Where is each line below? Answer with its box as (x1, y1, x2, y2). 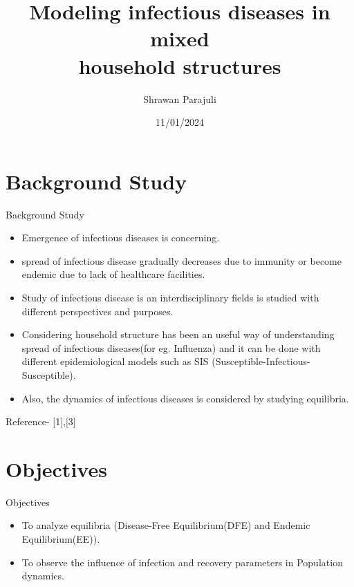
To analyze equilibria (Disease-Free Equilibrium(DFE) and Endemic (21, 518, 310, 532)
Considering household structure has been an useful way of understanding (21, 327, 335, 342)
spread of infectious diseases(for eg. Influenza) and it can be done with (21, 340, 321, 355)
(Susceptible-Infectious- (212, 354, 310, 369)
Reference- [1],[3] (6, 414, 76, 429)
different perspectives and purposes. (21, 304, 174, 318)
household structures (78, 51, 281, 80)
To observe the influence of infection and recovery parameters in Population (21, 555, 343, 569)
